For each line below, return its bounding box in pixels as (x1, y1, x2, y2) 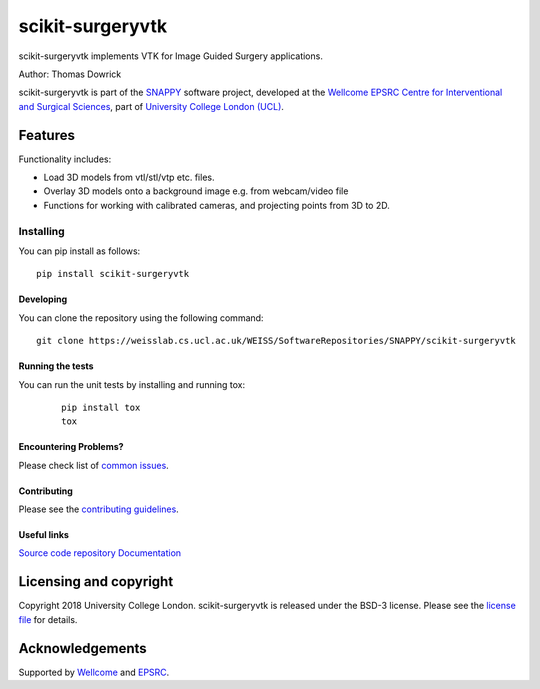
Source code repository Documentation (18, 547, 182, 559)
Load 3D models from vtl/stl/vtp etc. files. (43, 171, 215, 184)
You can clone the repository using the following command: (18, 311, 264, 324)
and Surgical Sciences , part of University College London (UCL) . (18, 100, 285, 112)
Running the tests (18, 360, 94, 372)
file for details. (18, 613, 78, 625)
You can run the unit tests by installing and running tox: (18, 378, 245, 390)
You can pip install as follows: (18, 245, 141, 257)
